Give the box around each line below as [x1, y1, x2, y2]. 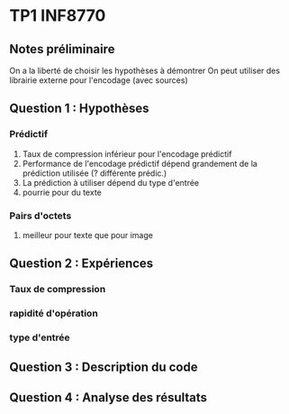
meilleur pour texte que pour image [22, 229, 153, 240]
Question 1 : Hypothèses [9, 101, 150, 116]
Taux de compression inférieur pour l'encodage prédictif [22, 148, 232, 159]
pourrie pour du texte [22, 187, 102, 198]
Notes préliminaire [9, 41, 115, 57]
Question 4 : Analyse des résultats [9, 390, 208, 405]
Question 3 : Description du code [9, 359, 198, 374]
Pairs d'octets [9, 209, 72, 222]
